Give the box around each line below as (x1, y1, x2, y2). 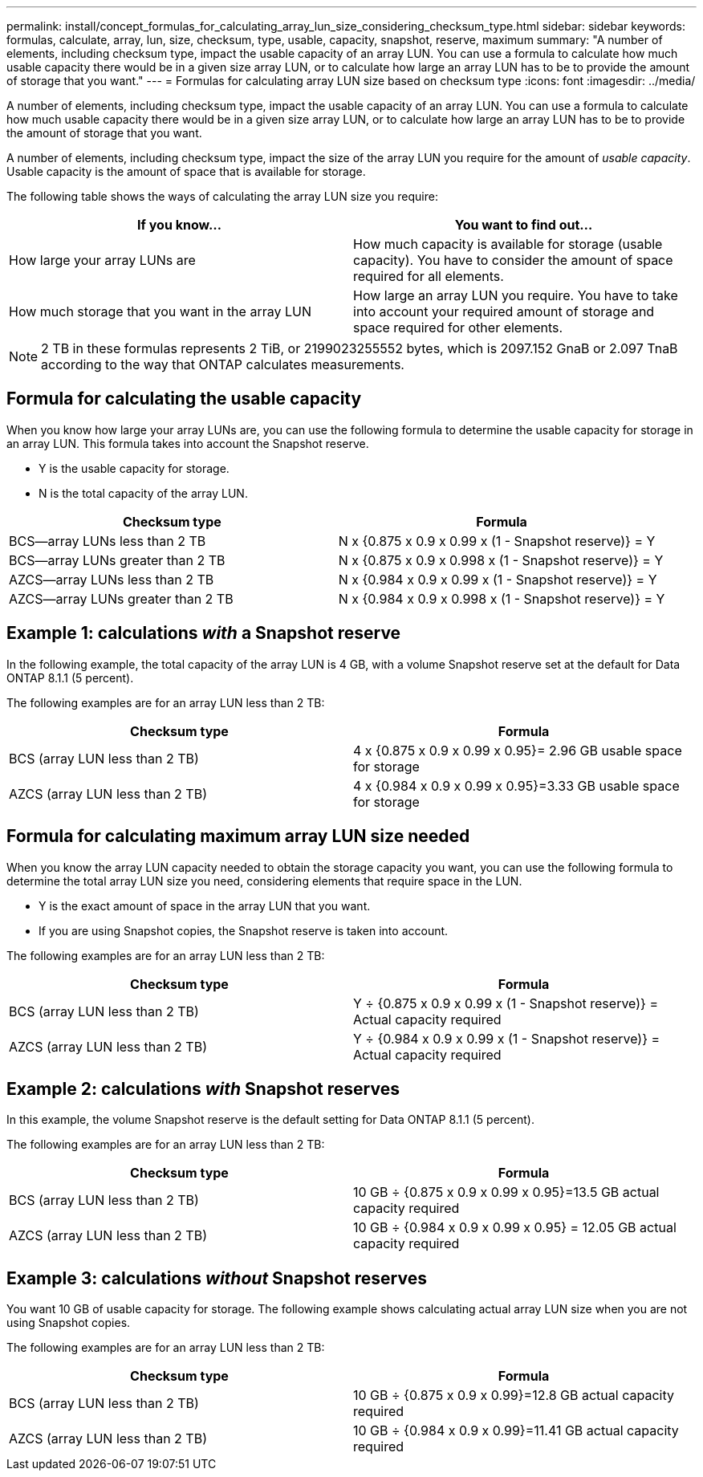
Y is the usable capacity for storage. (39, 461, 230, 475)
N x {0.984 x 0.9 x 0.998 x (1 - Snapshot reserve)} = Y (338, 590, 665, 607)
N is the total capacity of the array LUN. (39, 486, 248, 500)
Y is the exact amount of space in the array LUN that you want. (39, 898, 371, 913)
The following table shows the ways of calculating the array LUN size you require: (6, 189, 438, 203)
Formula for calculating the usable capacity (6, 389, 362, 409)
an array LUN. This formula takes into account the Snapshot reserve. (6, 436, 369, 450)
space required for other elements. (353, 319, 563, 336)
